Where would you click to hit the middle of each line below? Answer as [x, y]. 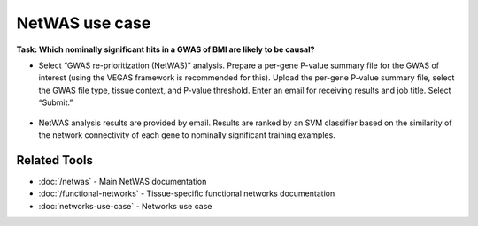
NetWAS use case [84, 23]
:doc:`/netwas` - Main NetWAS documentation [123, 181]
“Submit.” [56, 102]
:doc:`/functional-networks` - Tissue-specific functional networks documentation [187, 193]
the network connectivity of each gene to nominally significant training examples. [187, 135]
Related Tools [54, 160]
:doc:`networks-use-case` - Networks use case [125, 206]
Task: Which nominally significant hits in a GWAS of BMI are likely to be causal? [166, 49]
